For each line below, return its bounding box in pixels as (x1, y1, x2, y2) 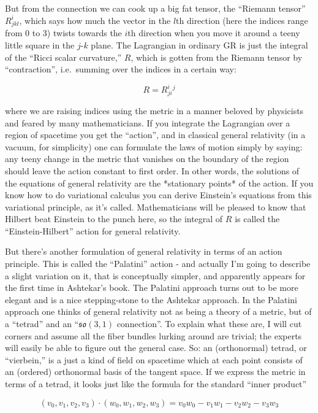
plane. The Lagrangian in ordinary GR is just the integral (91, 38, 308, 51)
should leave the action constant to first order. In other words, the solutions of (5, 164, 300, 177)
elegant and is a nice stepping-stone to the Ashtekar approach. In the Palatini (5, 293, 297, 306)
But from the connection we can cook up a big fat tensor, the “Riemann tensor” (5, 2, 306, 14)
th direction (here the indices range (176, 14, 308, 26)
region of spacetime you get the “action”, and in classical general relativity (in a (5, 128, 306, 141)
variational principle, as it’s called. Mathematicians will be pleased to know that (5, 200, 306, 213)
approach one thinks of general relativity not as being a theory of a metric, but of (5, 305, 312, 318)
